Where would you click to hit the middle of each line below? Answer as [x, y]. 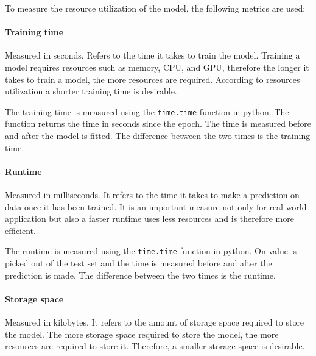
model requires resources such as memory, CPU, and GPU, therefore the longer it [157, 67]
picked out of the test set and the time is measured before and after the [139, 263]
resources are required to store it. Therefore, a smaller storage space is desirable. [155, 346]
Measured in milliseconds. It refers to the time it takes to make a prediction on [152, 194]
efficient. [20, 230]
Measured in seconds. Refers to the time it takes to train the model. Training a [153, 55]
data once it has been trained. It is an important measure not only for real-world [156, 206]
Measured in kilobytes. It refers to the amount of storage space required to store [155, 322]
